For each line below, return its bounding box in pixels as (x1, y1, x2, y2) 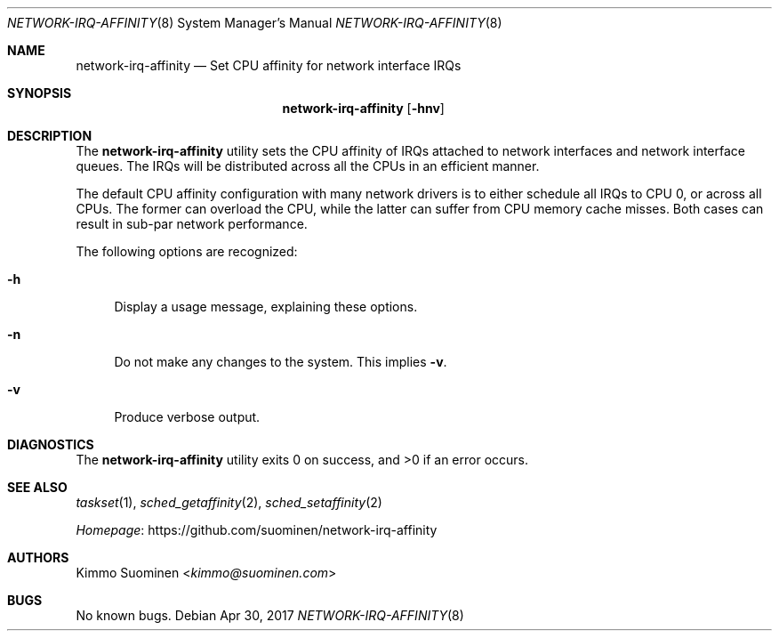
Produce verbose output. (114, 409, 261, 424)
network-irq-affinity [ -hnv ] (282, 101, 445, 116)
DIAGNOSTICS (7, 437, 94, 452)
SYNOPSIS (7, 85, 72, 101)
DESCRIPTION (7, 128, 92, 143)
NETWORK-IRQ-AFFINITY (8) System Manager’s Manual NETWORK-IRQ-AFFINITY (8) (7, 15, 502, 30)
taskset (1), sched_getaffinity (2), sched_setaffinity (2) (76, 495, 382, 510)
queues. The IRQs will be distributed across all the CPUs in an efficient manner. (76, 158, 540, 174)
